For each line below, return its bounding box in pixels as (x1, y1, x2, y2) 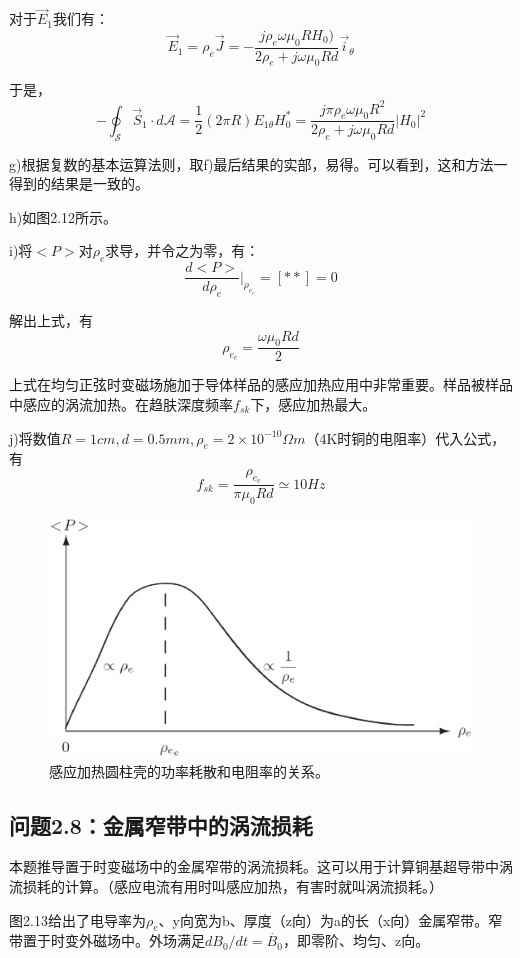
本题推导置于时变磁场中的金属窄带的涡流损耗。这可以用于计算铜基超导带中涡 (9, 856, 513, 877)
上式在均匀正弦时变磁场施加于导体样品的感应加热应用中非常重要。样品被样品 (9, 374, 513, 395)
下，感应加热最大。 (250, 394, 377, 415)
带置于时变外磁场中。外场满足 (9, 930, 205, 951)
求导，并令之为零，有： (105, 240, 260, 261)
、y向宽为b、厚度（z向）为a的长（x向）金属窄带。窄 (158, 909, 503, 930)
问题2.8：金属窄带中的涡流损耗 (9, 809, 313, 840)
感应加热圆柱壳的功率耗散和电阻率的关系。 (49, 760, 329, 781)
